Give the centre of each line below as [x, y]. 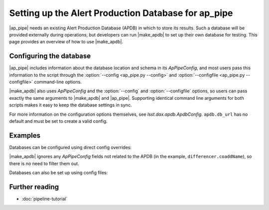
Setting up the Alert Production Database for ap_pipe [121, 13]
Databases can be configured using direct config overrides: [70, 147]
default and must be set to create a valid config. [58, 121]
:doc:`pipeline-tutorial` [45, 199]
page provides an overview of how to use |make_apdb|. [66, 42]
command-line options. [58, 82]
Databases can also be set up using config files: [59, 173]
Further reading [34, 187]
